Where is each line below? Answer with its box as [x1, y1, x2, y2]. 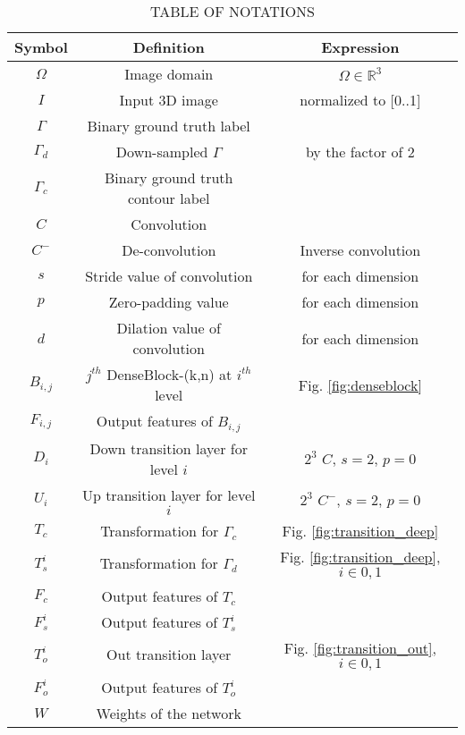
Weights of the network [96, 702, 241, 723]
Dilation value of [116, 317, 221, 338]
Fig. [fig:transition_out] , [283, 637, 436, 658]
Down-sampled [115, 141, 208, 162]
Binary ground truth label [87, 115, 250, 136]
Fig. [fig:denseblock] [298, 374, 422, 395]
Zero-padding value [108, 291, 229, 312]
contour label [127, 188, 210, 208]
